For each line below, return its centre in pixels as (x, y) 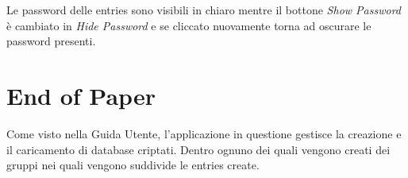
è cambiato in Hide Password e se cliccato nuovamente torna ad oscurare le (189, 25)
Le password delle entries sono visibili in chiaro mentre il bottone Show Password (204, 10)
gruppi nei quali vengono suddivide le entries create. (133, 165)
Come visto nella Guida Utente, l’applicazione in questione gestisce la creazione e (204, 133)
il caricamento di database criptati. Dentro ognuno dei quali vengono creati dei (198, 149)
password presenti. (51, 41)
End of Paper (81, 95)
